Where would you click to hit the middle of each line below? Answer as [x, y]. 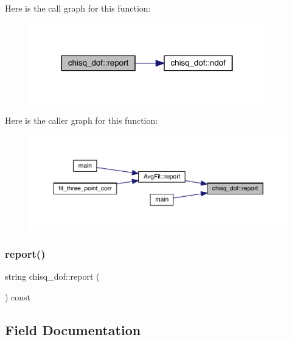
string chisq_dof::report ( [52, 276]
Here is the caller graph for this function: [82, 120]
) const [18, 297]
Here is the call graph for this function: [78, 8]
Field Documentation [73, 330]
